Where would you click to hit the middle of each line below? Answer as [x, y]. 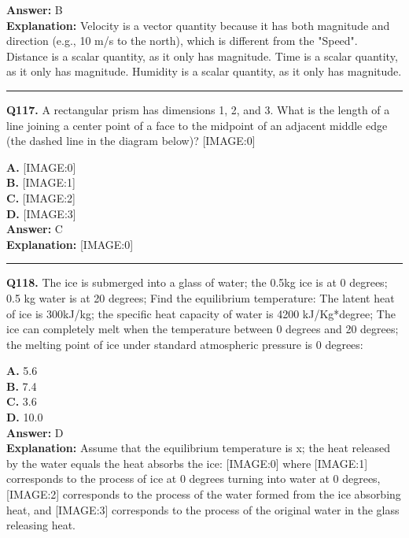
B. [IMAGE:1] [41, 182]
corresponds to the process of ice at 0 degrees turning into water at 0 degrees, [193, 479]
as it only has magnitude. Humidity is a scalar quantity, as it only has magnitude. [204, 71]
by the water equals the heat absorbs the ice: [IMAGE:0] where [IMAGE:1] [187, 463]
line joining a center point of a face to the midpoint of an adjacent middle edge [197, 125]
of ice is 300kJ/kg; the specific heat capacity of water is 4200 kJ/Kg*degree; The [201, 313]
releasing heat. [41, 525]
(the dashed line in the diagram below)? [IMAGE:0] [131, 141]
